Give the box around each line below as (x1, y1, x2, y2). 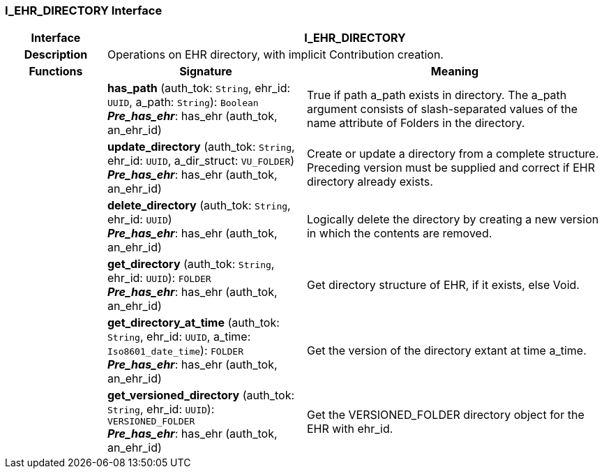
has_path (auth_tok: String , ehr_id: (107, 81, 291, 96)
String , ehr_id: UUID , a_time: (107, 329, 251, 344)
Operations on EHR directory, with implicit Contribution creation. (107, 47, 444, 62)
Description (24, 47, 88, 62)
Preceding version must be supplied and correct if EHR (306, 161, 596, 175)
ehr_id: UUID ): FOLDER (107, 271, 211, 286)
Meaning (430, 64, 479, 79)
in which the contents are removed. (306, 226, 492, 241)
